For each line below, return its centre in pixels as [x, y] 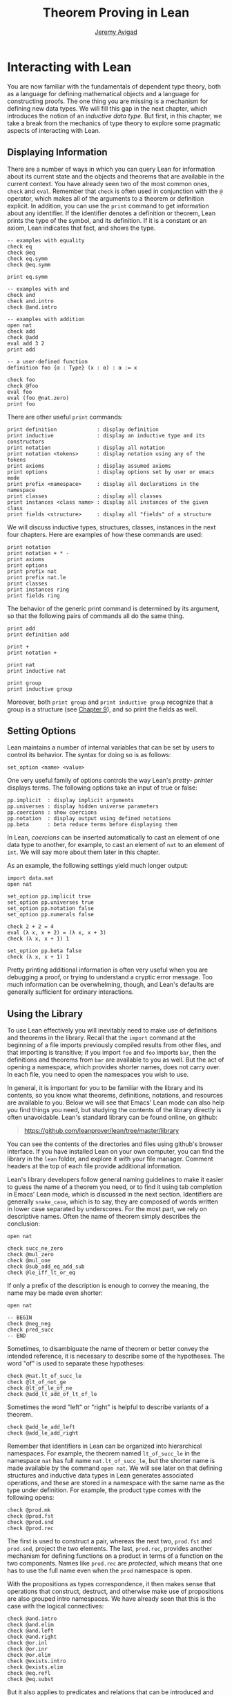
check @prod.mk [29, 1510]
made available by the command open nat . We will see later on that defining [115, 1468]
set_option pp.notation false [51, 909]
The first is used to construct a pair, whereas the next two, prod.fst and [110, 1541]
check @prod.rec [30, 1528]
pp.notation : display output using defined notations [89, 819]
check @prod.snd [30, 1523]
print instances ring [38, 590]
